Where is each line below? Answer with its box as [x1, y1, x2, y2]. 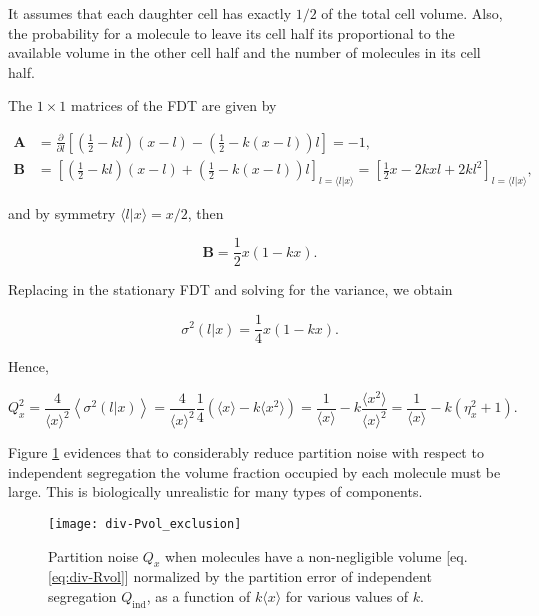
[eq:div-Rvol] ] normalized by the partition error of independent [48, 566, 432, 587]
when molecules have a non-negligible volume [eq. [164, 545, 468, 566]
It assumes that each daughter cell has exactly [8, 3, 292, 23]
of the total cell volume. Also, [321, 3, 503, 23]
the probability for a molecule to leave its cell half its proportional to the [8, 22, 455, 43]
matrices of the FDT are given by [71, 95, 277, 116]
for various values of [285, 586, 409, 607]
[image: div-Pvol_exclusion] [48, 517, 242, 531]
